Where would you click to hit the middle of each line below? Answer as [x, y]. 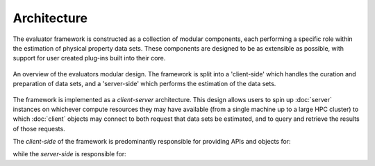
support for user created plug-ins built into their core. [89, 58]
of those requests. [39, 128]
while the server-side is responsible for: [69, 154]
